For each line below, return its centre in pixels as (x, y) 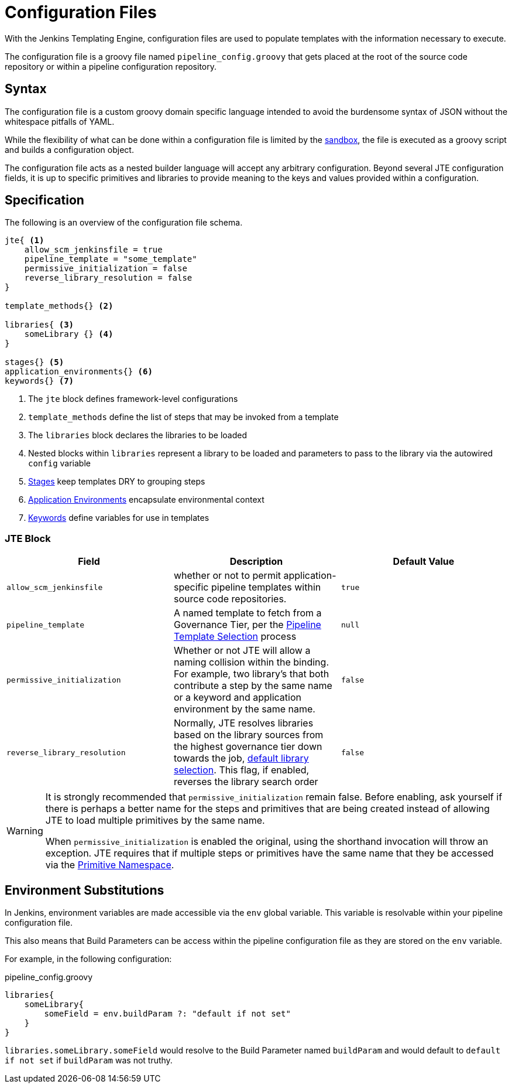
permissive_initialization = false (106, 269)
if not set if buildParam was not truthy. (89, 1060)
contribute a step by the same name (253, 686)
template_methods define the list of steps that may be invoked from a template (183, 417)
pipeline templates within (266, 587)
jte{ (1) (25, 241)
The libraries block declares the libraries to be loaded (138, 435)
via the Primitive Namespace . (110, 865)
